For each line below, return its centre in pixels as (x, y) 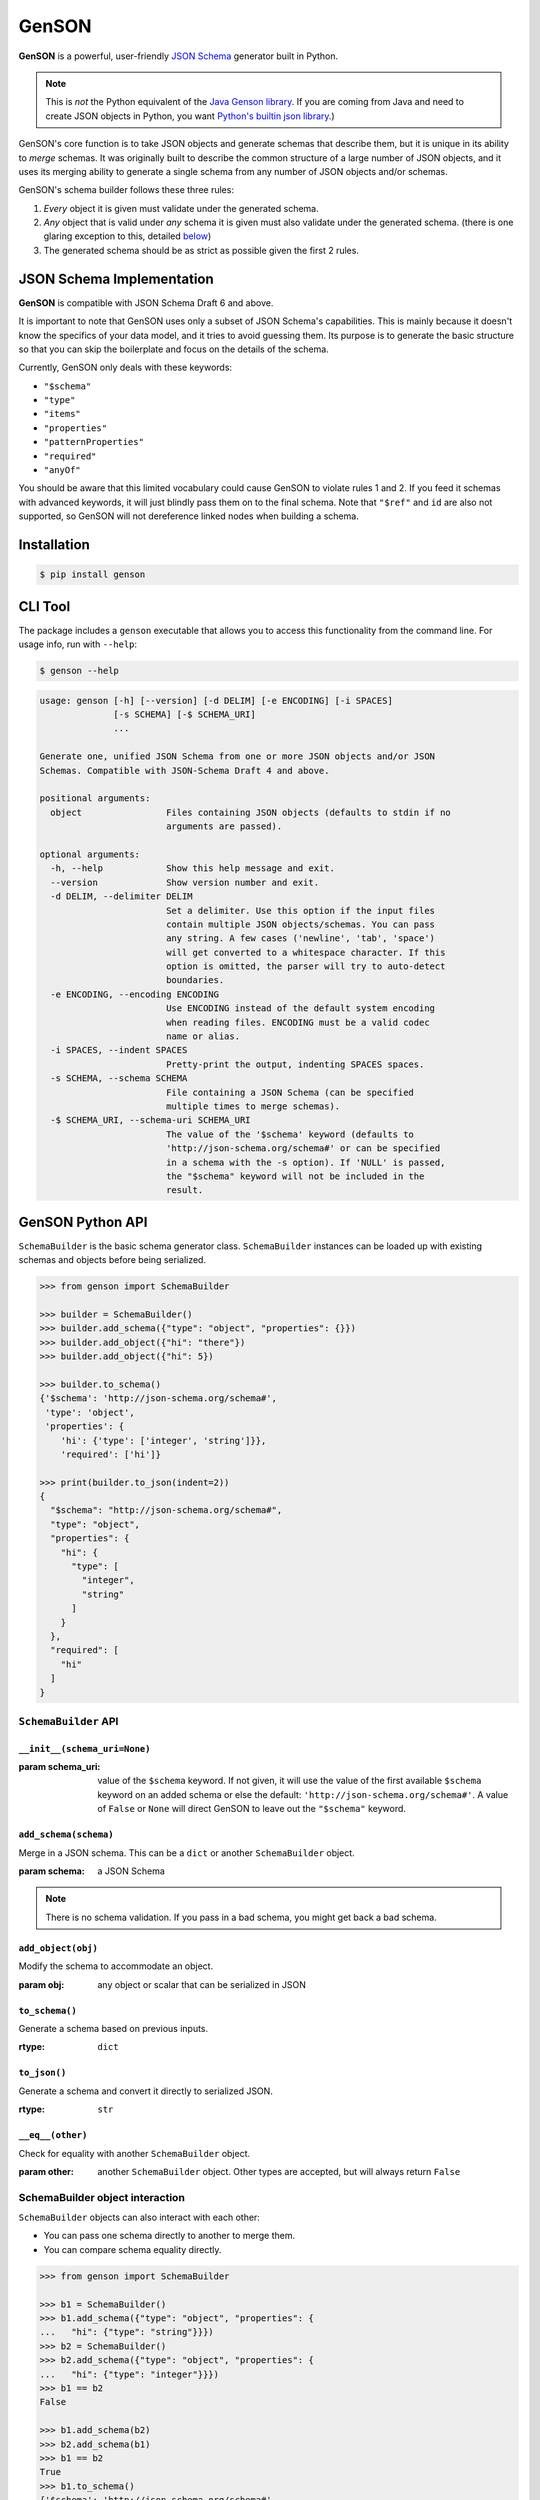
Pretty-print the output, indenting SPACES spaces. (295, 1064)
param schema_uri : (59, 1767)
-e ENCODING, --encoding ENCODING (135, 994)
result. (184, 1190)
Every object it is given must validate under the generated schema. (181, 208)
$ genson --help (79, 671)
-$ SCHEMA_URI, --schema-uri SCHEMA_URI (150, 1120)
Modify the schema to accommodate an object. (116, 1966)
